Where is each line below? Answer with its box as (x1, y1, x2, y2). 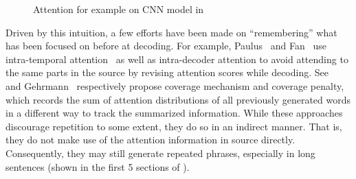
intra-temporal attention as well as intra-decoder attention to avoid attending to (5, 51, 348, 66)
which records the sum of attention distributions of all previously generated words (5, 92, 351, 106)
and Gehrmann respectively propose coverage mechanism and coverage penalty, (5, 78, 344, 93)
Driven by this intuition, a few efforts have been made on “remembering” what (5, 25, 337, 39)
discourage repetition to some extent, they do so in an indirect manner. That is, (5, 119, 342, 133)
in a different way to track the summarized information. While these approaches (5, 106, 343, 120)
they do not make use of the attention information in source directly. (5, 132, 296, 147)
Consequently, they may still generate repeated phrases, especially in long (5, 145, 315, 160)
